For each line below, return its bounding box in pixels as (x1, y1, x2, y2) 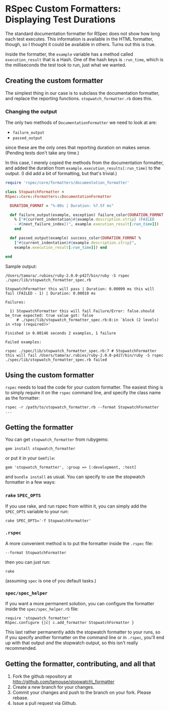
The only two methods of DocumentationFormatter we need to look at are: (5, 119, 157, 126)
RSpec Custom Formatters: (5, 3, 121, 15)
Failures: (5, 300, 26, 305)
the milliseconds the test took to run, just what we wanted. (5, 62, 127, 68)
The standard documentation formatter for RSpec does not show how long (5, 30, 160, 36)
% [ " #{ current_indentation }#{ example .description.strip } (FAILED (14, 217, 155, 222)
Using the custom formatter (5, 370, 94, 380)
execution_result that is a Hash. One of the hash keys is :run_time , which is (5, 56, 164, 62)
